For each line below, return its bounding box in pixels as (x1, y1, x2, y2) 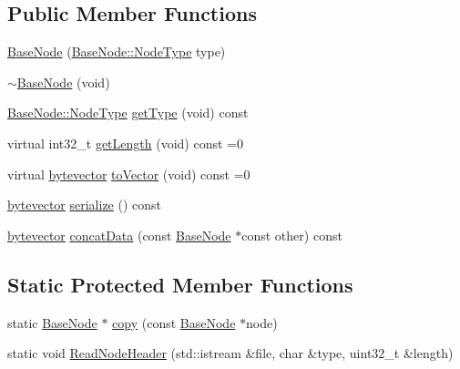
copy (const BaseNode (112, 313, 236, 332)
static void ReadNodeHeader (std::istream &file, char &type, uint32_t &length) (7, 343, 454, 363)
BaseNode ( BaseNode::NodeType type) (7, 42, 226, 61)
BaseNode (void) (16, 72, 110, 91)
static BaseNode (7, 313, 97, 332)
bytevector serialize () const (7, 195, 161, 214)
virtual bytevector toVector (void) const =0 (7, 164, 250, 183)
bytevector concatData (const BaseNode (7, 225, 231, 244)
